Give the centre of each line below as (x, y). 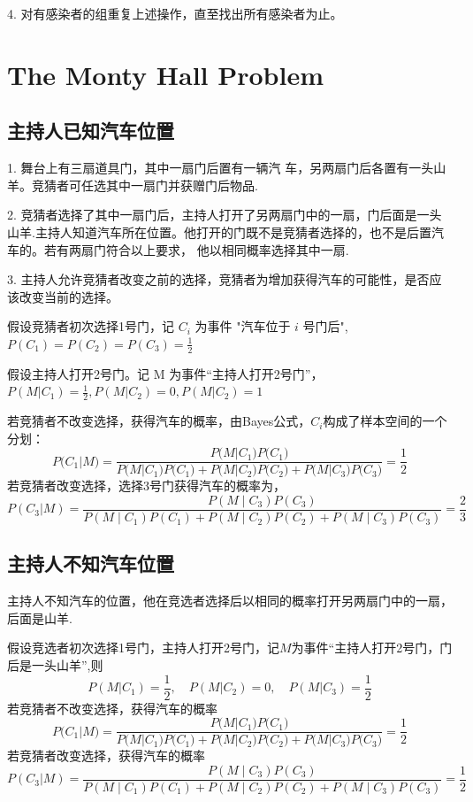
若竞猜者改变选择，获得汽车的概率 (106, 756)
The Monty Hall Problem (166, 74)
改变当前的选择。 (69, 296)
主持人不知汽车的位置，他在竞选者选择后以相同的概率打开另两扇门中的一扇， (230, 601)
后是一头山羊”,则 (55, 665)
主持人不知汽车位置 (91, 563)
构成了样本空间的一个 (385, 421)
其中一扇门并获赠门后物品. (182, 185)
